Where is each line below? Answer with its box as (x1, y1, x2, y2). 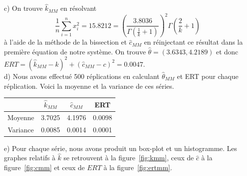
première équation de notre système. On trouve (4, 46, 146, 56)
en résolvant (60, 3, 97, 13)
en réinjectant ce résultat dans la (144, 37, 243, 47)
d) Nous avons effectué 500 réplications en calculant (4, 71, 160, 81)
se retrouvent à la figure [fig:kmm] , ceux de (63, 152, 194, 163)
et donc (216, 46, 239, 56)
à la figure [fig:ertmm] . (104, 162, 172, 173)
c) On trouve (4, 3, 43, 13)
